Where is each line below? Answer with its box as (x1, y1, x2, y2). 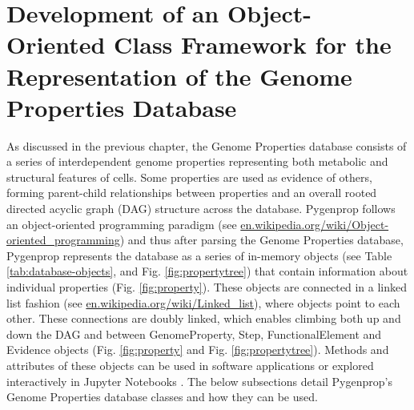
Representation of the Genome (6, 59, 352, 92)
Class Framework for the (114, 28, 392, 61)
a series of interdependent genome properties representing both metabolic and (6, 153, 388, 170)
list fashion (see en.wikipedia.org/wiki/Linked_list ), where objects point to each (6, 294, 400, 311)
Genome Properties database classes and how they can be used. (6, 388, 318, 405)
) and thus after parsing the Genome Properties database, (119, 231, 404, 248)
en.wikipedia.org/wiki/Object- (240, 215, 389, 232)
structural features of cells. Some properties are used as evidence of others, (6, 168, 372, 185)
